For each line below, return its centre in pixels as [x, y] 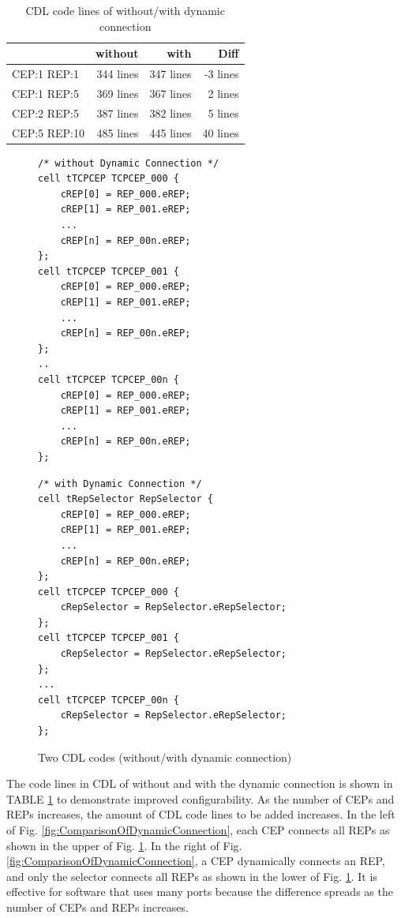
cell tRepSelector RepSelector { [126, 499]
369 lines [118, 93]
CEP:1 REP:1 [45, 74]
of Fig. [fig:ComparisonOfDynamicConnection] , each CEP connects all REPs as [198, 830]
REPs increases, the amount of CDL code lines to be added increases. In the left [201, 814]
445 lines [171, 132]
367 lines [171, 93]
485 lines [118, 132]
